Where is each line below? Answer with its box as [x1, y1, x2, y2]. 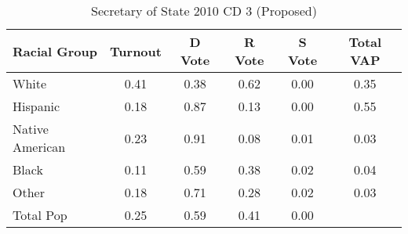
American [13, 138, 66, 156]
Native [13, 120, 49, 138]
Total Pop [13, 206, 67, 224]
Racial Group [13, 41, 97, 60]
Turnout [110, 41, 162, 60]
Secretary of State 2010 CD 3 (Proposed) [91, 2, 317, 20]
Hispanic [13, 97, 60, 115]
